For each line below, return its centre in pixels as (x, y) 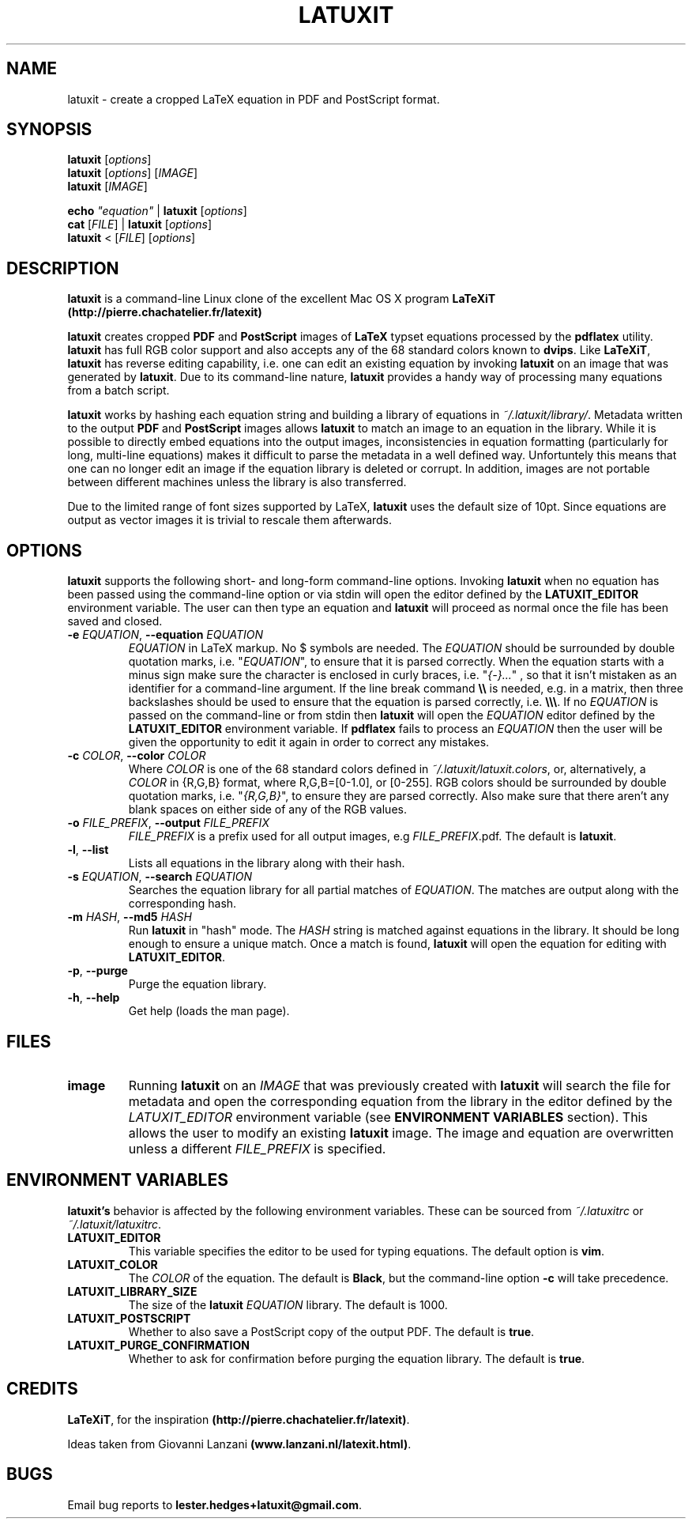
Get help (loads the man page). (209, 1011)
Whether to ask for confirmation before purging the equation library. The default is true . (357, 1358)
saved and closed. (115, 621)
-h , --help (94, 998)
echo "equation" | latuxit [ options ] (157, 211)
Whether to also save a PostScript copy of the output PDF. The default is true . (331, 1331)
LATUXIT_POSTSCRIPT (129, 1318)
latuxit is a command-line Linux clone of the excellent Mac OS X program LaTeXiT (282, 299)
